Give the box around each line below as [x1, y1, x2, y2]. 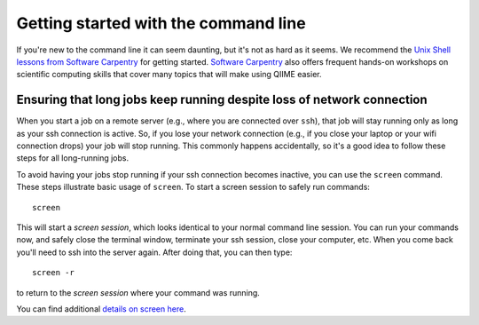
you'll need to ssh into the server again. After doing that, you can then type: [16, 247, 293, 258]
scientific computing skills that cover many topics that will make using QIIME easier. [16, 69, 322, 80]
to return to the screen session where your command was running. [16, 287, 261, 297]
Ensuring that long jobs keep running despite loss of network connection [16, 92, 428, 107]
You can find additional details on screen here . [16, 303, 186, 314]
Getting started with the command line [16, 13, 306, 33]
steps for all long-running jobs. [16, 153, 129, 163]
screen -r [32, 267, 75, 278]
